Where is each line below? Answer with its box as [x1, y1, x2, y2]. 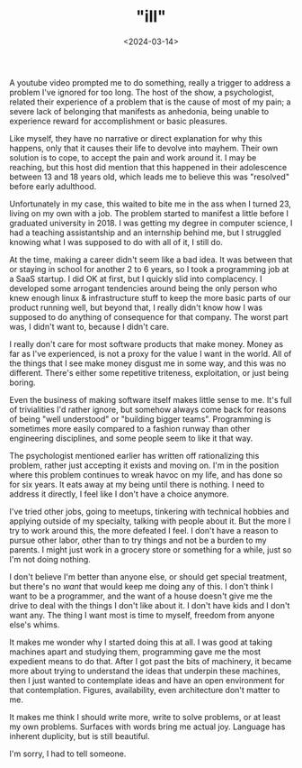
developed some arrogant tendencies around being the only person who [9, 282, 278, 294]
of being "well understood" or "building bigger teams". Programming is [9, 413, 271, 425]
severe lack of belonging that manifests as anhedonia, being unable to [9, 105, 270, 116]
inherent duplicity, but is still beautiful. [9, 730, 150, 741]
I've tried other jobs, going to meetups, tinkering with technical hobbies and [9, 506, 289, 517]
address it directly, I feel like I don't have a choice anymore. [9, 489, 229, 499]
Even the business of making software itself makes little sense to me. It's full [9, 394, 292, 405]
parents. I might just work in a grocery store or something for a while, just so [9, 544, 292, 555]
